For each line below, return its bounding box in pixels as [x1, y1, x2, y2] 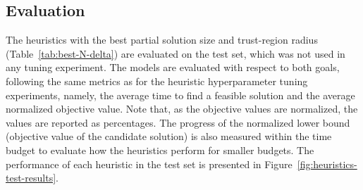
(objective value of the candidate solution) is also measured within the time [6, 129, 332, 144]
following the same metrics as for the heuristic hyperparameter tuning [6, 73, 308, 88]
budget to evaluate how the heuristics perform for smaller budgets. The [6, 142, 314, 157]
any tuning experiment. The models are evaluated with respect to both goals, [6, 60, 340, 75]
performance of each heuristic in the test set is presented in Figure [6, 156, 293, 171]
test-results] [6, 170, 56, 185]
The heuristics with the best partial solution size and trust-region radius [6, 32, 318, 47]
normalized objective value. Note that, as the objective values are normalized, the [6, 101, 358, 116]
